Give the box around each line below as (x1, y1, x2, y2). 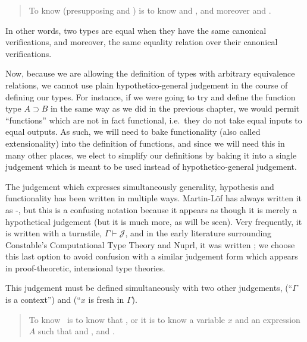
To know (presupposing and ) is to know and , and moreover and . (29, 4, 271, 16)
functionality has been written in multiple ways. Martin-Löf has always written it (5, 192, 302, 204)
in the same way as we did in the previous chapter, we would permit (50, 102, 300, 115)
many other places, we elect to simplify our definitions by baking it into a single (5, 148, 297, 161)
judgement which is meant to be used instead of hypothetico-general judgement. (5, 160, 297, 173)
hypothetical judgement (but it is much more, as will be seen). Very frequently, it (5, 215, 302, 227)
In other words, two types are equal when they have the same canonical (5, 24, 267, 36)
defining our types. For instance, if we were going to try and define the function (5, 90, 296, 103)
